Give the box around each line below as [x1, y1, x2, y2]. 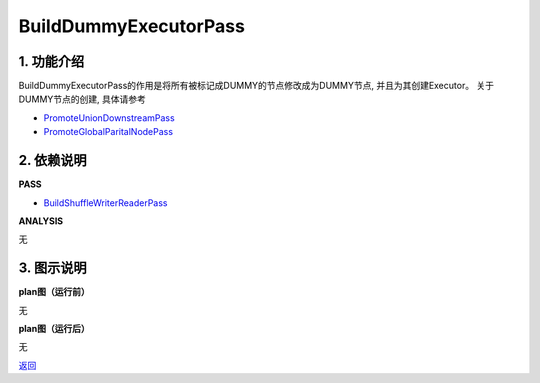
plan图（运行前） [18, 286, 90, 298]
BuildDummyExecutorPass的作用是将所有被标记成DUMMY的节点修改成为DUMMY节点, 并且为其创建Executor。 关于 [18, 80, 495, 92]
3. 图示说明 [18, 260, 87, 277]
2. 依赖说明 [18, 152, 87, 169]
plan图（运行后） [18, 323, 90, 334]
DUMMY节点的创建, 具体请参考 [18, 93, 147, 105]
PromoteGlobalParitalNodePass [43, 126, 174, 138]
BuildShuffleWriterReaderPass [43, 196, 168, 209]
